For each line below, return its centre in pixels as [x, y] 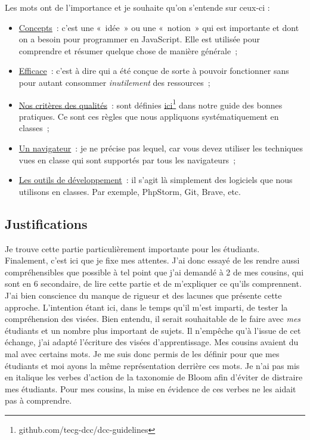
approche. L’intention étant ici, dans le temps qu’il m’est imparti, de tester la [146, 307]
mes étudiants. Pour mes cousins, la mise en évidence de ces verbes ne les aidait [151, 388]
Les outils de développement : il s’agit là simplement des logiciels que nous [156, 180]
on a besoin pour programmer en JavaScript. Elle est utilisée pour [139, 39]
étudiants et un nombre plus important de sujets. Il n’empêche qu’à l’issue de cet [153, 330]
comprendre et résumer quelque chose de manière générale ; [128, 50]
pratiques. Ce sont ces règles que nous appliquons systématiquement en [149, 116]
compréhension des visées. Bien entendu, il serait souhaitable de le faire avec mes [153, 319]
